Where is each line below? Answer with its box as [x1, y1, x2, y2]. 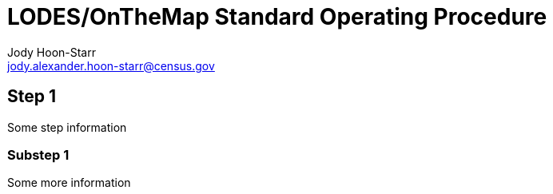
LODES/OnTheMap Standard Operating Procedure [7, 3, 547, 30]
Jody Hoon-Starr [7, 45, 96, 59]
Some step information [7, 120, 127, 134]
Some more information [7, 176, 131, 190]
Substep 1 [7, 146, 70, 163]
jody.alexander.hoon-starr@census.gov [7, 58, 215, 73]
